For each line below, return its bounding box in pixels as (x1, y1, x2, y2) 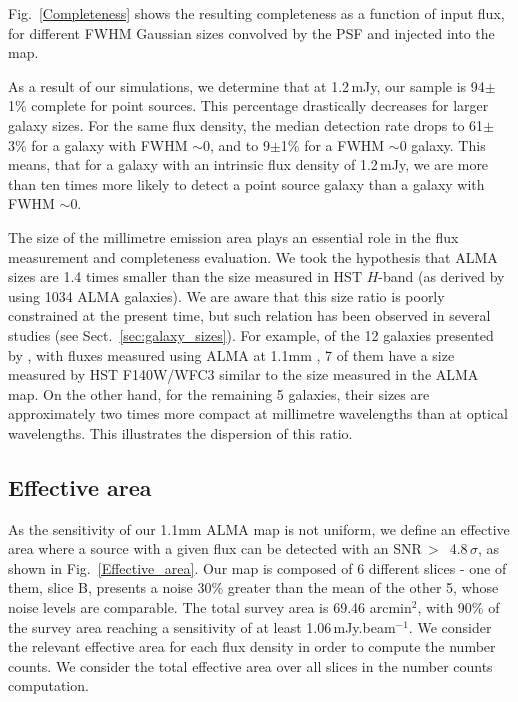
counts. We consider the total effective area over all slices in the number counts (8, 655, 493, 676)
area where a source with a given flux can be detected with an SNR (8, 538, 422, 559)
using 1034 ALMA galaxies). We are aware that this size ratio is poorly (8, 285, 445, 306)
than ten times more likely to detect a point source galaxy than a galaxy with (8, 173, 485, 194)
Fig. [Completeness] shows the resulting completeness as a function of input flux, (8, 3, 505, 23)
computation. (8, 675, 89, 696)
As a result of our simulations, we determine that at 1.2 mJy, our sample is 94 (8, 75, 485, 96)
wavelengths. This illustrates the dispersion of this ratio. (8, 422, 353, 443)
